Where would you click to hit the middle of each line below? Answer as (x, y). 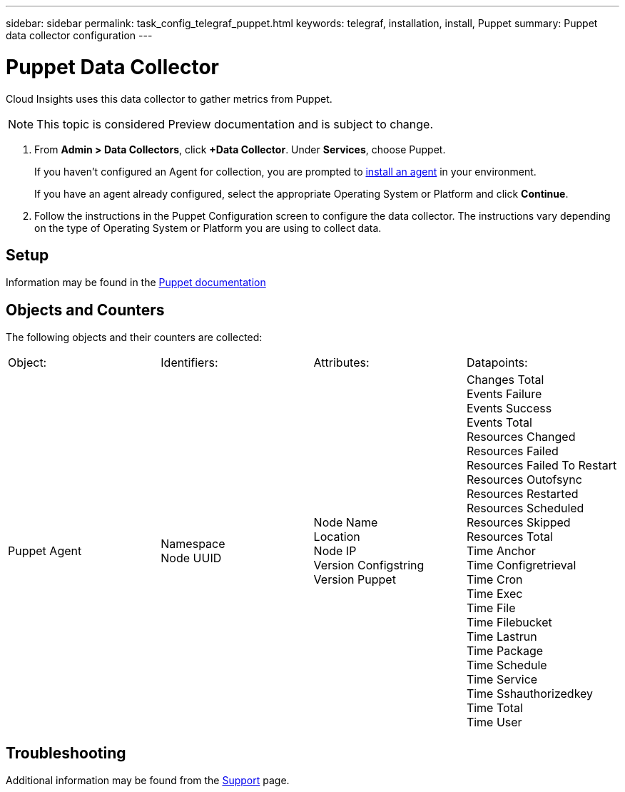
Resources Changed (521, 437)
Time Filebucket (509, 623)
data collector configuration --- (79, 35)
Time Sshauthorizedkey (530, 694)
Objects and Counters (85, 310)
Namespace (193, 544)
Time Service (502, 680)
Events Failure (504, 394)
